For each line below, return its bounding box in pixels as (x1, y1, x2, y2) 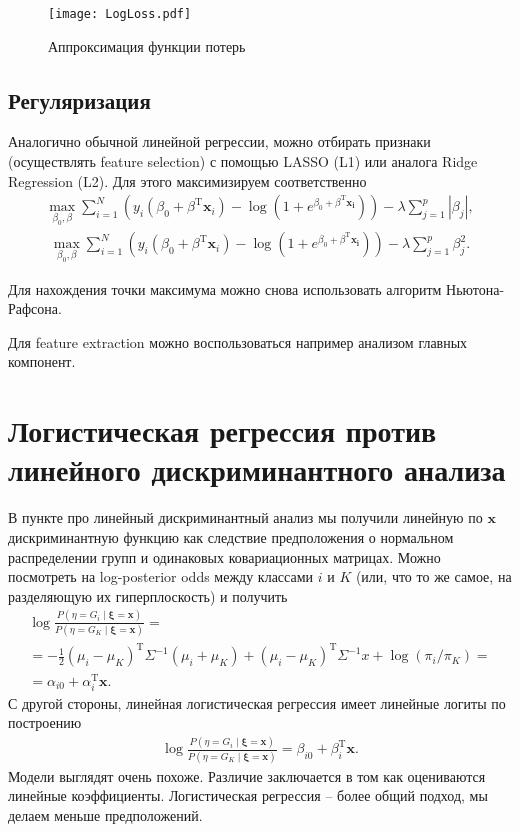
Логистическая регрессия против (8, 410, 437, 451)
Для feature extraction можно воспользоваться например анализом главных (8, 331, 468, 352)
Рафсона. (8, 298, 62, 319)
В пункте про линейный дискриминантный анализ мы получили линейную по (8, 507, 483, 528)
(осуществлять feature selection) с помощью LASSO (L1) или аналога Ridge (8, 151, 478, 172)
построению (8, 712, 82, 733)
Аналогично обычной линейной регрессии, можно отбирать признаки (8, 131, 431, 152)
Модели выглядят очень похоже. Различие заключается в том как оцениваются (8, 765, 486, 786)
